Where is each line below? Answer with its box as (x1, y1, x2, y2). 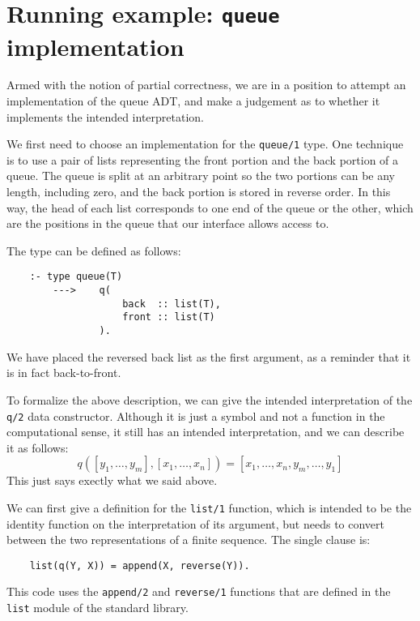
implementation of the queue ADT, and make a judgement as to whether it (6, 92, 380, 109)
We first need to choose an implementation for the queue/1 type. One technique (6, 135, 404, 152)
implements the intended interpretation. (6, 108, 205, 125)
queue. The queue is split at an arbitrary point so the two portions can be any (6, 167, 395, 184)
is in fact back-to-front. (6, 364, 121, 381)
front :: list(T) (122, 311, 215, 323)
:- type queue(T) (29, 271, 123, 283)
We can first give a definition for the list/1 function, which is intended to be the (6, 499, 412, 516)
